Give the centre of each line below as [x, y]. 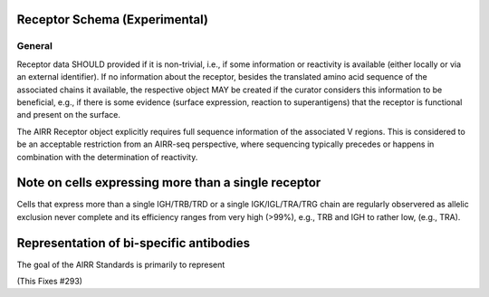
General [35, 46]
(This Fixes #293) [50, 282]
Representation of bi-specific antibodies [134, 243]
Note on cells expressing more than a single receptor [169, 182]
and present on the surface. [69, 115]
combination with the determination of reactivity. [107, 157]
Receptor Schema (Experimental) [112, 19]
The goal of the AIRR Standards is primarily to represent [121, 264]
